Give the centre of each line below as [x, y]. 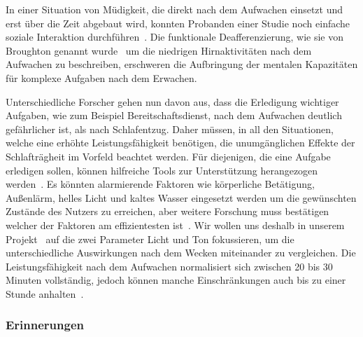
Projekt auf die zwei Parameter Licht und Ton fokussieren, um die [150, 239]
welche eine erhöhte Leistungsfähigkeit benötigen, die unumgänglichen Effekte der [180, 143]
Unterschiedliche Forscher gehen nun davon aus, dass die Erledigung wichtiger [172, 101]
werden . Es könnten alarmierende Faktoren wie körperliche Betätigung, [160, 184]
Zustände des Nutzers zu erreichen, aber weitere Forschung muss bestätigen [168, 211]
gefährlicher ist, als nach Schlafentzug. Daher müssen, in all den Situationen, [170, 129]
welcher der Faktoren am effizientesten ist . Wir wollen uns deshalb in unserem [175, 225]
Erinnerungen [45, 325]
